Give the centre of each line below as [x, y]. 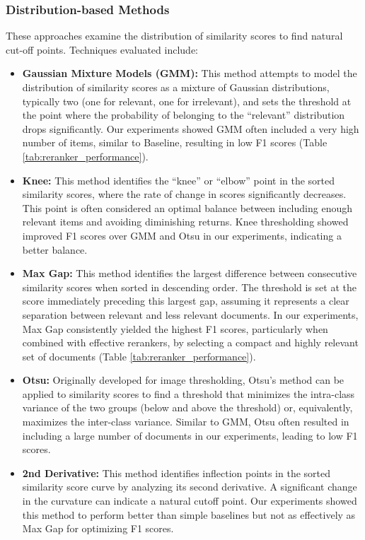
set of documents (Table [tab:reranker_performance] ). [139, 356]
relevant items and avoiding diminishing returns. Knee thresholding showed [185, 222]
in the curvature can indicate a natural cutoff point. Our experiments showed [190, 501]
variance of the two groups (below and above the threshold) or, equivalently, [187, 407]
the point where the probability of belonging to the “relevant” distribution [184, 115]
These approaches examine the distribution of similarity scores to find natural [174, 36]
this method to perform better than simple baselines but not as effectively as [189, 514]
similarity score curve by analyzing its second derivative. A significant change [190, 487]
